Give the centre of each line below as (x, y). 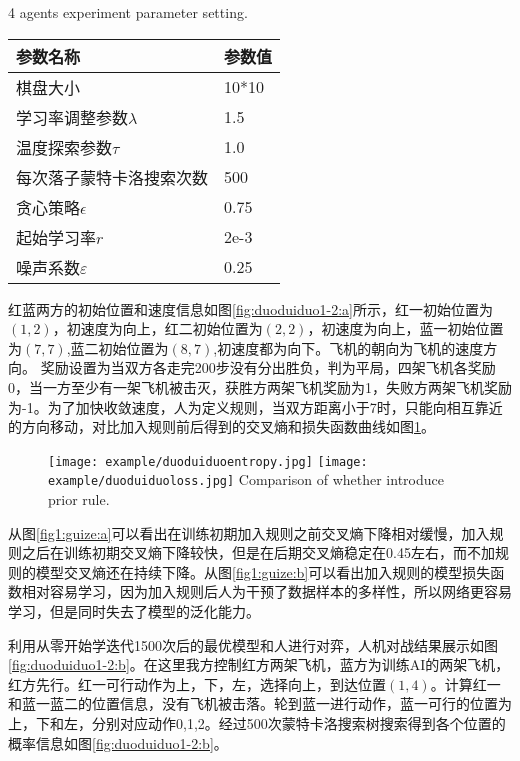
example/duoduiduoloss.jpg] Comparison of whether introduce (246, 479)
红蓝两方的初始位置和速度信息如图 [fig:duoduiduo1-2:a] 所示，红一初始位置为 (251, 308)
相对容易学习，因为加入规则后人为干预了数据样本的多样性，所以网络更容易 (266, 591)
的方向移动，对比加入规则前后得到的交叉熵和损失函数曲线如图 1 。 (221, 426)
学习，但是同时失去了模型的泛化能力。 (134, 611)
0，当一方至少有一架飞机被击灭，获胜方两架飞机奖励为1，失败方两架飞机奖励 (260, 386)
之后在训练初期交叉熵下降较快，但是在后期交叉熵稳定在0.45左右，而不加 (258, 552)
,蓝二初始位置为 (117, 347)
